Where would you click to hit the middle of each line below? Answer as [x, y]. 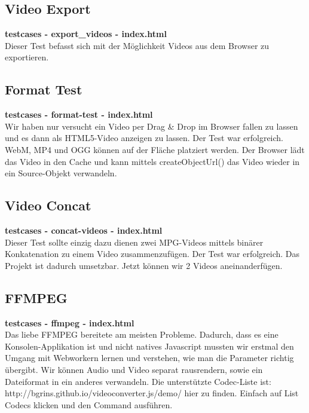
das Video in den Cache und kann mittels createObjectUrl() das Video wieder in [152, 161]
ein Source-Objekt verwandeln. [61, 173]
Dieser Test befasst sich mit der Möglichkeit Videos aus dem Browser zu [137, 45]
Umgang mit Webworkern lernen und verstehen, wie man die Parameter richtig [149, 358]
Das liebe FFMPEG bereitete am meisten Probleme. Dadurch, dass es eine [142, 334]
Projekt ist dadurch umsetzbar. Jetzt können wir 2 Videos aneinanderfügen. [144, 265]
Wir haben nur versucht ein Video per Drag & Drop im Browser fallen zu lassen [152, 126]
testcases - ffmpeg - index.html [70, 322]
